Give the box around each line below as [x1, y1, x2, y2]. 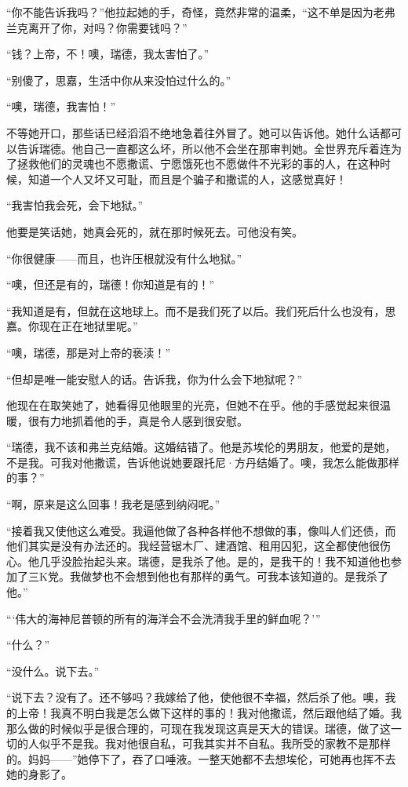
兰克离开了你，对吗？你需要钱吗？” [6, 19, 188, 35]
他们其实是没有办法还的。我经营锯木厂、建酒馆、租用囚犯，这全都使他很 [6, 537, 380, 554]
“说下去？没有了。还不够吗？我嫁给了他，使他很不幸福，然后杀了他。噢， [6, 689, 385, 705]
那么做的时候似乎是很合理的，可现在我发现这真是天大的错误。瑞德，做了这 [6, 720, 391, 736]
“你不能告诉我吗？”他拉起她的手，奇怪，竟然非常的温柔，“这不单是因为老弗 [6, 4, 395, 20]
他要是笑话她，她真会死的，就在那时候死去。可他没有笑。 [6, 223, 303, 239]
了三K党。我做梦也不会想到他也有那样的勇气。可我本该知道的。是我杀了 [16, 568, 388, 585]
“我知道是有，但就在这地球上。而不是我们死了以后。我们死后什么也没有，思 [6, 302, 396, 319]
